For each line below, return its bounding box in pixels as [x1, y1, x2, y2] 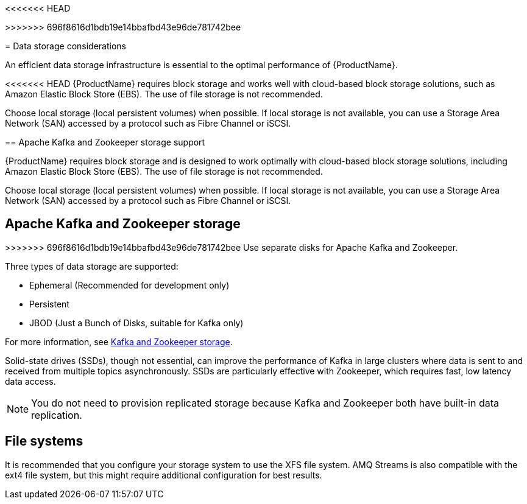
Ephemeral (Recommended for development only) [29, 279, 230, 290]
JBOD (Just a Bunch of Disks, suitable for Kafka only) [29, 317, 244, 328]
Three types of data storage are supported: [5, 261, 179, 271]
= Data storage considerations [5, 41, 126, 51]
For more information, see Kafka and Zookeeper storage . [5, 336, 233, 347]
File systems [5, 433, 83, 449]
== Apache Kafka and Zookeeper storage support [5, 137, 205, 147]
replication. [31, 408, 82, 421]
